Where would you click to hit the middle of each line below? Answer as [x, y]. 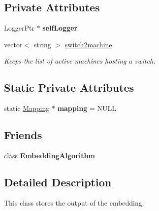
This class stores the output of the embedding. [74, 202]
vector [13, 44]
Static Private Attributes [69, 88]
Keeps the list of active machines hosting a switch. [80, 61]
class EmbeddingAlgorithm [49, 155]
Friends [23, 135]
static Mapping [27, 108]
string [42, 44]
